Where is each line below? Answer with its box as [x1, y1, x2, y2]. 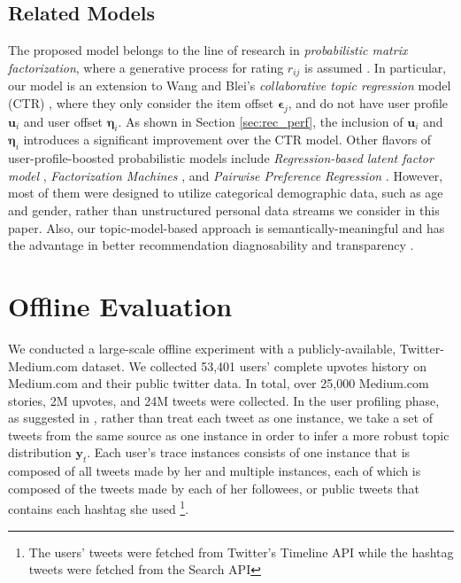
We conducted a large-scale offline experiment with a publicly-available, [8, 338, 396, 357]
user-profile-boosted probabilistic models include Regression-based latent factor [8, 149, 434, 167]
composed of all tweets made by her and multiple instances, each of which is [8, 462, 421, 480]
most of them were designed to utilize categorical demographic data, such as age [8, 183, 443, 202]
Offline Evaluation [8, 287, 233, 323]
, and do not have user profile [288, 93, 449, 112]
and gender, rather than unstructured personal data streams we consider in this [8, 201, 440, 220]
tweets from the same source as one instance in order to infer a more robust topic [8, 425, 449, 444]
